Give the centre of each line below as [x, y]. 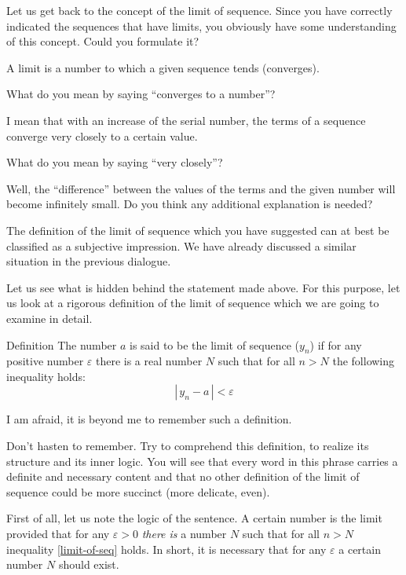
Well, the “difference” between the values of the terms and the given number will [201, 188]
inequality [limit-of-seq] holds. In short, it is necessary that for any [166, 549]
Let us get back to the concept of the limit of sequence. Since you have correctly [199, 10]
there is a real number [149, 361]
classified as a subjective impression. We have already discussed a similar [181, 245]
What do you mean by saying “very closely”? [115, 162]
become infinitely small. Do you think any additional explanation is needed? [190, 204]
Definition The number [62, 344]
